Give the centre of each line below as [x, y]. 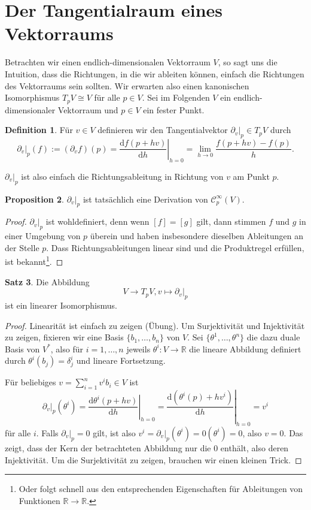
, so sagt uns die [248, 62]
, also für [67, 348]
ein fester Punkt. [174, 109]
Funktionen [39, 500]
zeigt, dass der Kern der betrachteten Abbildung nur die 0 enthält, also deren [147, 447]
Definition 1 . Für [39, 130]
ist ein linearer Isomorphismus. [61, 305]
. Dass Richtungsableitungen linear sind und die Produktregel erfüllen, [175, 247]
